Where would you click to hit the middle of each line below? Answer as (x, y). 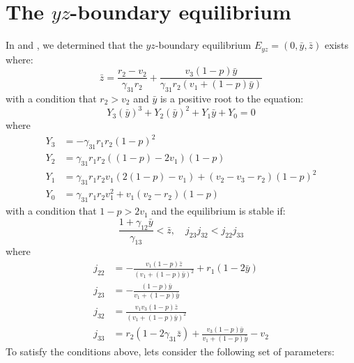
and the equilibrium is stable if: (218, 211)
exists (337, 45)
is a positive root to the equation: (232, 99)
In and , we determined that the (74, 45)
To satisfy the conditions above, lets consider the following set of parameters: (170, 351)
